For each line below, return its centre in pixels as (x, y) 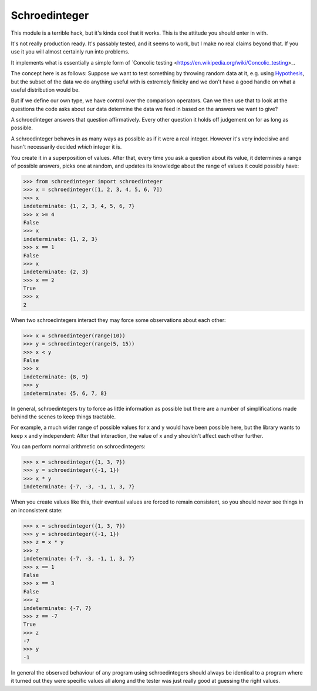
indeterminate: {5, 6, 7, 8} (65, 393)
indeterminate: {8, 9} (56, 377)
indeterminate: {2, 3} (56, 272)
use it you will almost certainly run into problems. (70, 52)
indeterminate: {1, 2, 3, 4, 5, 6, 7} (79, 206)
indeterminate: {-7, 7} (58, 608)
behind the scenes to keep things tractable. (63, 417)
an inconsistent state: (37, 510)
